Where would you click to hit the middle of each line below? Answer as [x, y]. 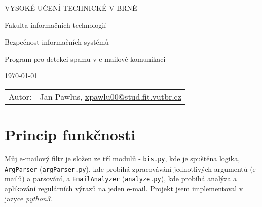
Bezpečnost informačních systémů [57, 42]
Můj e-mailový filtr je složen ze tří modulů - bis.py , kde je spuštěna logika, [122, 159]
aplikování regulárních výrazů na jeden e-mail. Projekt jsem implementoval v [124, 189]
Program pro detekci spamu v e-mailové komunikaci [85, 58]
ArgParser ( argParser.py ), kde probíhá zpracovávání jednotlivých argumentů [126, 168]
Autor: [20, 96]
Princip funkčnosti [70, 134]
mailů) [15, 178]
